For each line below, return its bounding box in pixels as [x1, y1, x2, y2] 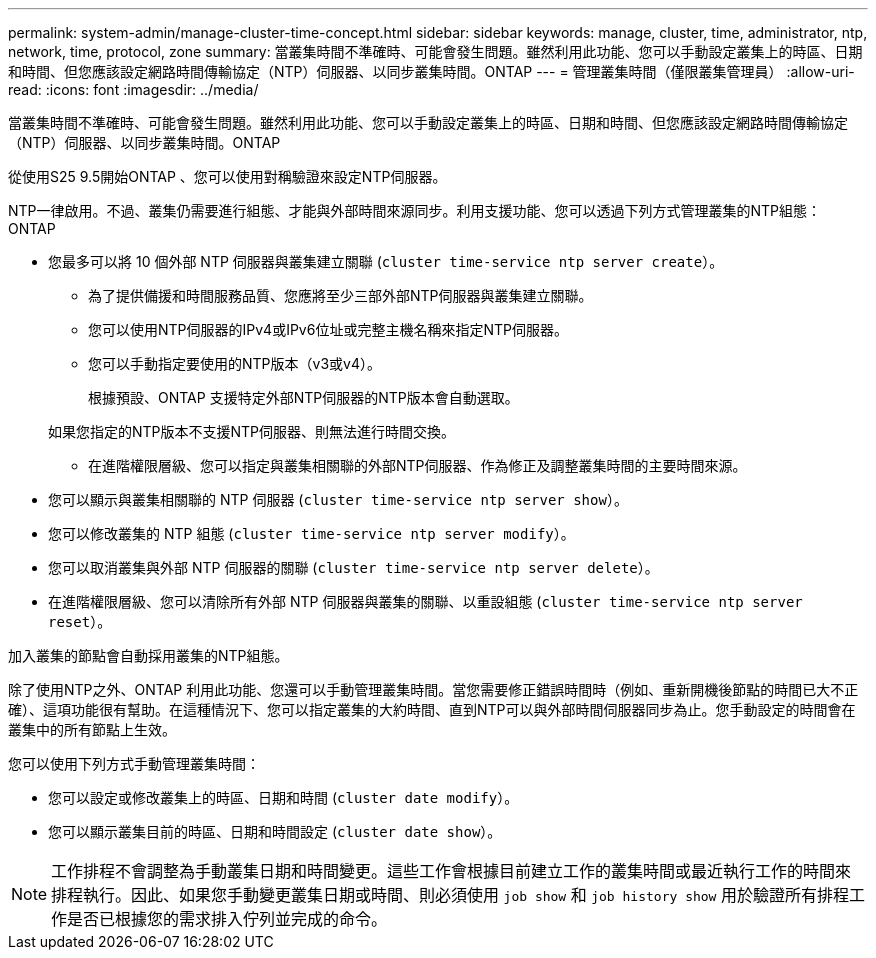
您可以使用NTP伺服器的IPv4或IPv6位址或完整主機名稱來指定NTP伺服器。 [88, 321, 568, 338]
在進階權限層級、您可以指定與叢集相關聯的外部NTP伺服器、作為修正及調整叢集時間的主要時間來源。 [88, 457, 747, 474]
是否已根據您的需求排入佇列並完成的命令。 [67, 909, 388, 929]
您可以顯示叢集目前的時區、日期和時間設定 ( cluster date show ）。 [48, 823, 502, 840]
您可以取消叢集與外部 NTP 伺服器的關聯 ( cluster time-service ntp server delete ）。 [48, 559, 659, 576]
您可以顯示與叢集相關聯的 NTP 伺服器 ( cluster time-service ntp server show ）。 [48, 491, 628, 508]
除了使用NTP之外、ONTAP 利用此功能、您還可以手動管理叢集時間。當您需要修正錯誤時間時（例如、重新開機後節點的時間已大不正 [8, 681, 859, 698]
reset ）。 [48, 613, 112, 630]
